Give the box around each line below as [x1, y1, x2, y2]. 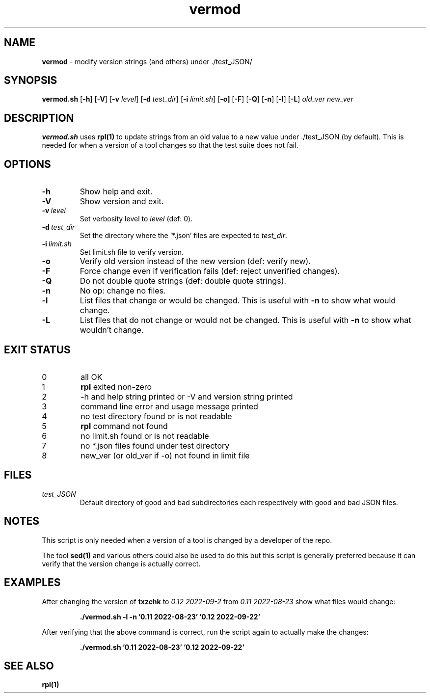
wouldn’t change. [80, 325, 144, 335]
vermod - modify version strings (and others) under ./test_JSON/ [42, 57, 252, 66]
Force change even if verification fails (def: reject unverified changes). [80, 266, 340, 276]
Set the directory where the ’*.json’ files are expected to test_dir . [80, 231, 288, 240]
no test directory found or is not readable [81, 411, 232, 421]
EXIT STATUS [4, 343, 71, 356]
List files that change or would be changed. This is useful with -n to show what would [80, 295, 396, 306]
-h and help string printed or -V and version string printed [81, 391, 293, 402]
